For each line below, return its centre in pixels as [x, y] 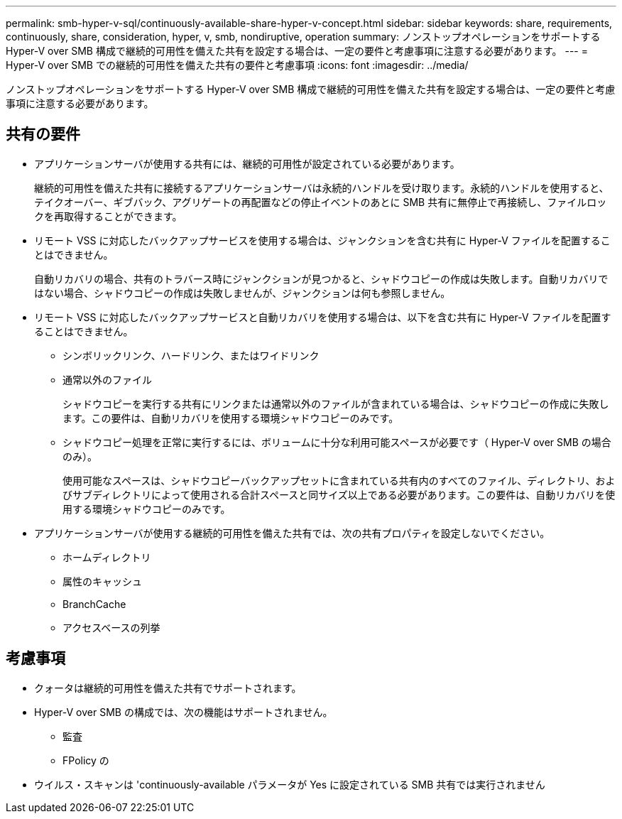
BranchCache [94, 604]
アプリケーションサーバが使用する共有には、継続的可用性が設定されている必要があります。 [247, 163]
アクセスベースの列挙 [111, 627]
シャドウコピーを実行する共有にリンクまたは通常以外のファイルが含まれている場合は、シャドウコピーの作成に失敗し [336, 403]
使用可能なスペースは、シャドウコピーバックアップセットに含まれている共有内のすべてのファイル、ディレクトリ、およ [339, 480]
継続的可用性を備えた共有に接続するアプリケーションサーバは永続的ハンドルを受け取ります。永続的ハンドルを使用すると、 [322, 188]
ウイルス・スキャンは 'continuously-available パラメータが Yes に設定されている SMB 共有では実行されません [290, 784]
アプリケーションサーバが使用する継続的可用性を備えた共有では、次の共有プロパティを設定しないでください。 [292, 533]
